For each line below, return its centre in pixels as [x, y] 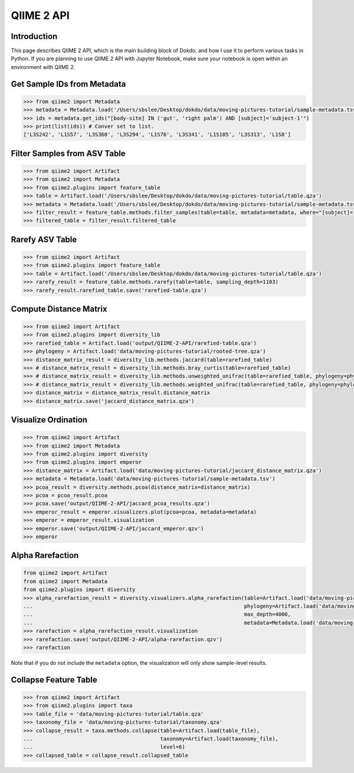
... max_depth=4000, [157, 614]
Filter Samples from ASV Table [68, 153]
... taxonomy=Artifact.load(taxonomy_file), [151, 738]
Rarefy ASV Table [44, 239]
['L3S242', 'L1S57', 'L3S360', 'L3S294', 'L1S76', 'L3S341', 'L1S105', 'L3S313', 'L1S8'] [157, 135]
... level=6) [104, 747]
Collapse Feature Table [54, 680]
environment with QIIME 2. [43, 67]
